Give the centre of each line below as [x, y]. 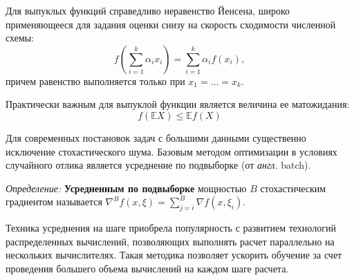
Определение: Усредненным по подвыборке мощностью [126, 188]
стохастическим [293, 188]
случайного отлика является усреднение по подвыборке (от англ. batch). [158, 165]
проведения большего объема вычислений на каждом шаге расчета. [147, 268]
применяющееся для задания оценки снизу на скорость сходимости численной [171, 24]
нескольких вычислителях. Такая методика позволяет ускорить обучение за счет [174, 255]
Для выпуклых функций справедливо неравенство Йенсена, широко [148, 10]
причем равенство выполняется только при [95, 81]
